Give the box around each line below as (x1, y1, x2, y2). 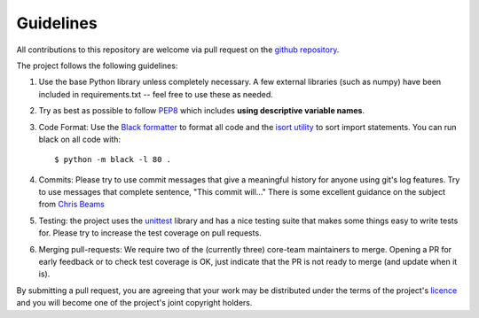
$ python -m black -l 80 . (54, 155, 172, 165)
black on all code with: (38, 134, 122, 144)
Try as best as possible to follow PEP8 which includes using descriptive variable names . (38, 105, 365, 116)
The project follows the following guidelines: (16, 60, 178, 71)
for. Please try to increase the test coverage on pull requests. (38, 228, 262, 238)
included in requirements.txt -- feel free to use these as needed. (38, 89, 274, 99)
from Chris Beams (38, 199, 106, 210)
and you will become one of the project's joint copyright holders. (16, 298, 253, 308)
